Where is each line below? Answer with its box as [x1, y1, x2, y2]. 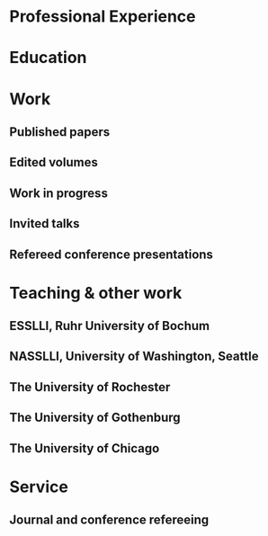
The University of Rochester [9, 380, 171, 395]
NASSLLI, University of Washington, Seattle [9, 349, 259, 364]
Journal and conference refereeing [9, 513, 210, 528]
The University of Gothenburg [9, 410, 182, 425]
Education [9, 48, 87, 68]
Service [9, 477, 69, 496]
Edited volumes [9, 155, 99, 170]
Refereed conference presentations [9, 246, 214, 262]
